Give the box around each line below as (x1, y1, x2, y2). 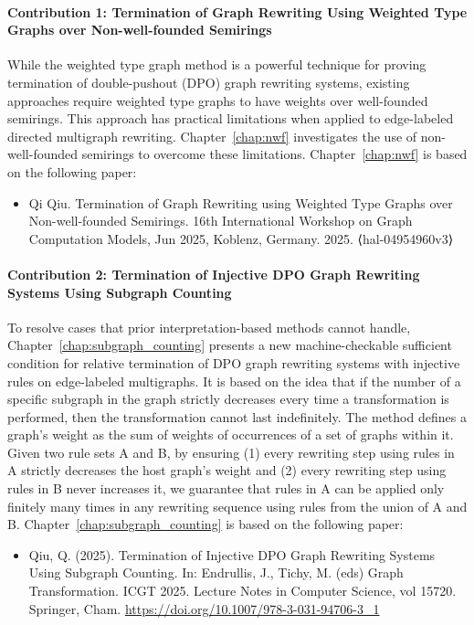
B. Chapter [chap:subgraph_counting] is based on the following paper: (7, 514, 404, 534)
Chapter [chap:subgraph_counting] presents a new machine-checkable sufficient (7, 335, 452, 355)
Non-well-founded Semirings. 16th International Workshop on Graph (28, 211, 413, 230)
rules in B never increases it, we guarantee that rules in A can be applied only (7, 479, 445, 498)
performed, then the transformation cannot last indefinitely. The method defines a (7, 407, 467, 426)
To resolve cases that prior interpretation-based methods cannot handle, (7, 317, 411, 336)
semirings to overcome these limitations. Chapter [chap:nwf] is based (81, 144, 468, 164)
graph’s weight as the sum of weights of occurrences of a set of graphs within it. (7, 425, 454, 444)
